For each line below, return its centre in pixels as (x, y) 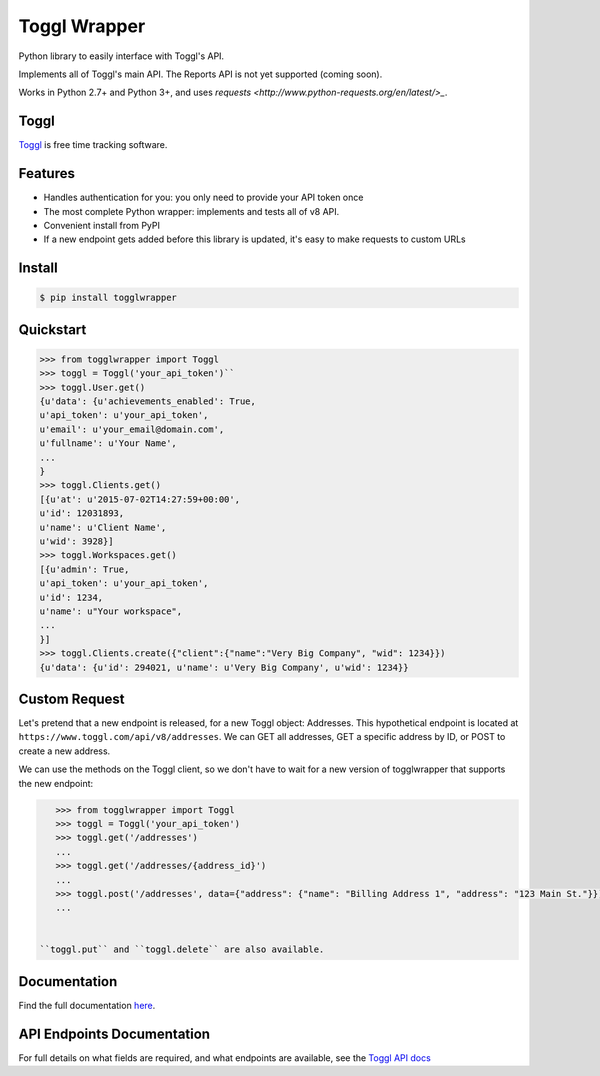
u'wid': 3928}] (76, 541)
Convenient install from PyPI (101, 225)
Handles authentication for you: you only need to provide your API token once (203, 197)
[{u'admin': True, (84, 569)
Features (46, 173)
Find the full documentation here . (87, 1005)
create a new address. (64, 751)
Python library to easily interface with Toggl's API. (121, 56)
